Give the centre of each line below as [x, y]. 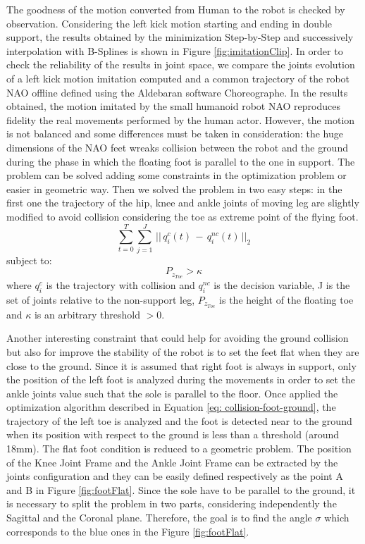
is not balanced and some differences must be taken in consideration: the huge [175, 134]
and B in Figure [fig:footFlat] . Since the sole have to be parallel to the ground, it [181, 489]
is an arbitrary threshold [87, 314]
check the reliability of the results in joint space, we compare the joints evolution [181, 64]
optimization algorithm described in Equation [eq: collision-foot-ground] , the [171, 407]
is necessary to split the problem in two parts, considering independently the [172, 503]
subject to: [29, 260]
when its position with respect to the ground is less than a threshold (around [173, 434]
